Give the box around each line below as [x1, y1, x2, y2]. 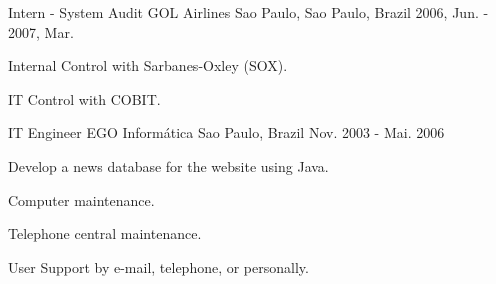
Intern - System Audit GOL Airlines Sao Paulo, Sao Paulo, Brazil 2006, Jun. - [8, 2, 489, 22]
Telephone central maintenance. [8, 223, 202, 244]
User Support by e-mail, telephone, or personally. [8, 256, 309, 277]
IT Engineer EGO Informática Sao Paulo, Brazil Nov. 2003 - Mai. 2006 [8, 122, 445, 143]
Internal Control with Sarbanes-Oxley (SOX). [8, 55, 288, 76]
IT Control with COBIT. [8, 88, 161, 109]
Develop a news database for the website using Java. [8, 155, 329, 176]
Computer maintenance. [8, 189, 155, 210]
